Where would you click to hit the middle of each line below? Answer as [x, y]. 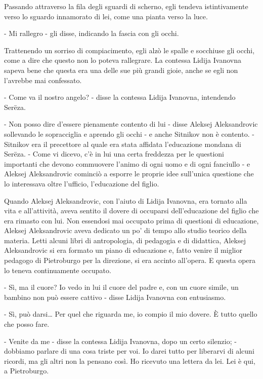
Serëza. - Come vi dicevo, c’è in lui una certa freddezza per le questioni [114, 154]
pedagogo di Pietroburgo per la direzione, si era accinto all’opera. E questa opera [130, 260]
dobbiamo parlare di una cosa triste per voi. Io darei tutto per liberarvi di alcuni [129, 351]
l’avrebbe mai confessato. [43, 80]
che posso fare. [27, 324]
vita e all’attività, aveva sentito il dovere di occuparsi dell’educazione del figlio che [131, 211]
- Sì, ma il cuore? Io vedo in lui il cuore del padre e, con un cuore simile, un [121, 287]
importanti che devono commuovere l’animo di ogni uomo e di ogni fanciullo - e [127, 163]
